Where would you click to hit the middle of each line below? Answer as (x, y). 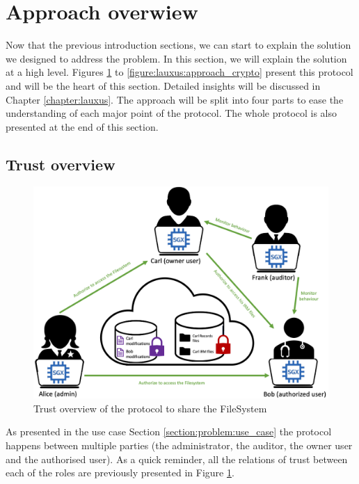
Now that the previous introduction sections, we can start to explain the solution (178, 45)
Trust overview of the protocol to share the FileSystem (150, 408)
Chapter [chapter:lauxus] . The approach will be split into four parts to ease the (175, 99)
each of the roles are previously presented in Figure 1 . (120, 473)
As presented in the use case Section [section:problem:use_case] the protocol (169, 431)
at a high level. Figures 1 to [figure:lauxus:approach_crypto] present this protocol (179, 72)
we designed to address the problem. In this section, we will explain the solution (176, 58)
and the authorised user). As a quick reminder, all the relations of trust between (177, 459)
